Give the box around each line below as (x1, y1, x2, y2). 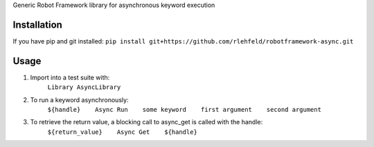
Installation (12, 19, 62, 30)
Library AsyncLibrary (47, 84, 121, 91)
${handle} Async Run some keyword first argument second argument (47, 106, 322, 113)
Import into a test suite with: (30, 73, 110, 81)
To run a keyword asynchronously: (30, 95, 129, 104)
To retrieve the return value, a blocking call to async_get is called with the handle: (30, 118, 263, 126)
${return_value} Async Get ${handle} (47, 128, 197, 136)
